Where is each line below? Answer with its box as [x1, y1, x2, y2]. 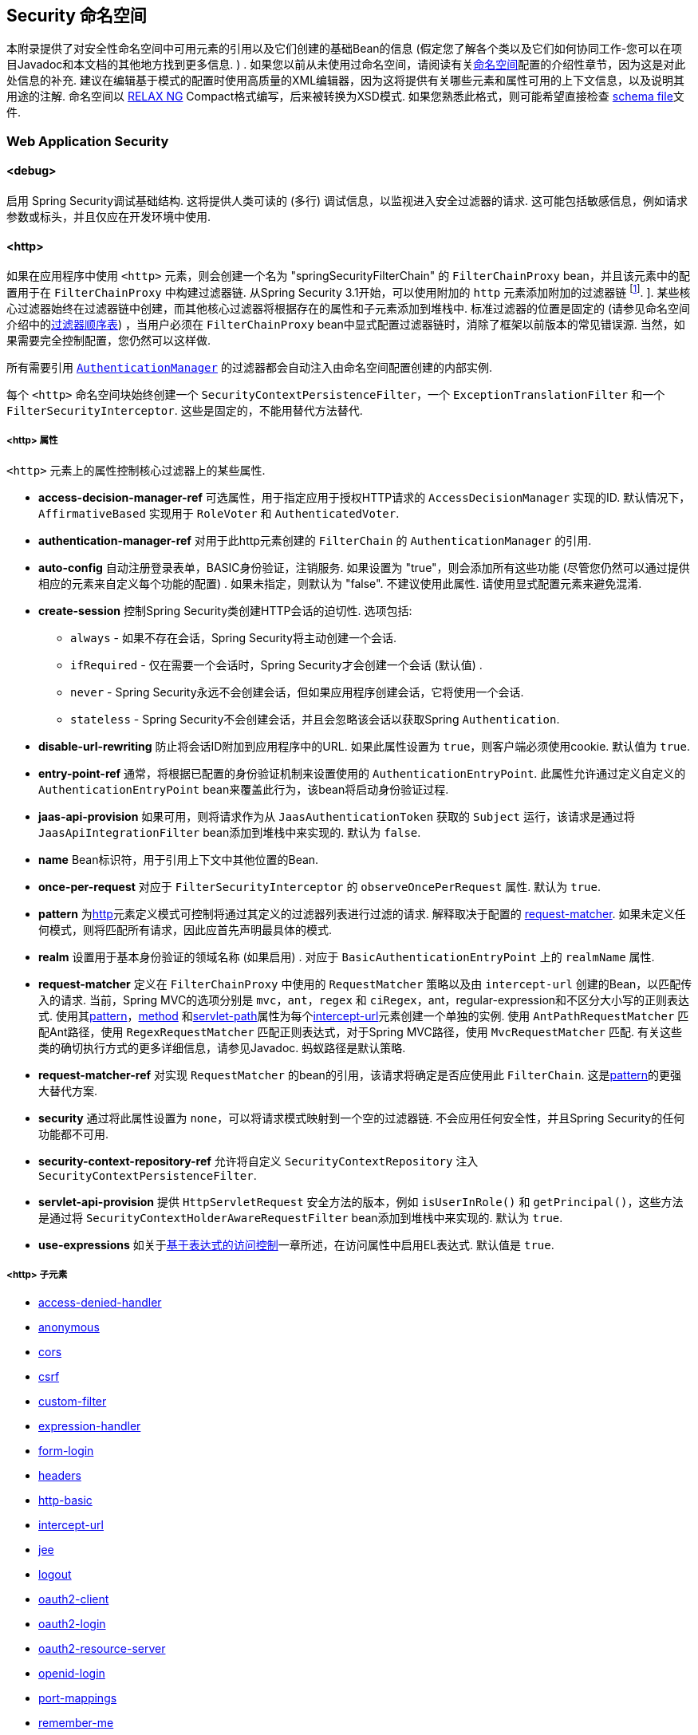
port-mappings [38, 1691, 117, 1705]
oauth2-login [38, 1617, 106, 1631]
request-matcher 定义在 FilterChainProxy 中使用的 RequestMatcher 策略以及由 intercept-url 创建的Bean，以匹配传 [38, 976, 692, 991]
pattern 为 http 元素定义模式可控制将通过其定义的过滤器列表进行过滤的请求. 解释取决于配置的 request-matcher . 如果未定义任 [38, 906, 686, 921]
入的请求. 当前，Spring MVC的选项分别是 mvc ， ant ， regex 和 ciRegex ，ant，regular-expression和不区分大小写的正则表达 [38, 992, 690, 1007]
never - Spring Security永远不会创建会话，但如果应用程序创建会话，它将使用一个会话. [70, 684, 524, 699]
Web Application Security [6, 132, 169, 149]
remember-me [38, 1716, 114, 1730]
